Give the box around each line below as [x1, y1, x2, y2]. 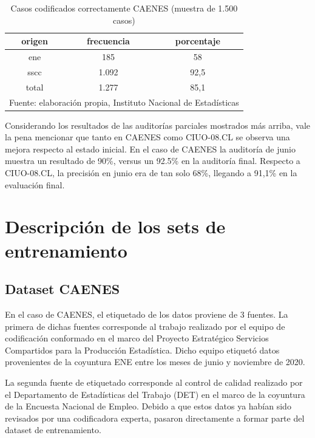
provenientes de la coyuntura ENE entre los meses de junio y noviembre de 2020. [5, 355, 305, 368]
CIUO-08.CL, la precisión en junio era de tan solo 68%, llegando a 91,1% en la [5, 166, 297, 179]
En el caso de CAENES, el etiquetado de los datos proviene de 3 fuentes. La [5, 307, 288, 320]
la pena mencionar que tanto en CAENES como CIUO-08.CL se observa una [5, 131, 290, 143]
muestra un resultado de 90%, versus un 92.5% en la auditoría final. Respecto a [5, 154, 300, 167]
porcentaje [175, 35, 220, 47]
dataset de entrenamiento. [5, 423, 101, 436]
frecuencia [87, 35, 130, 47]
